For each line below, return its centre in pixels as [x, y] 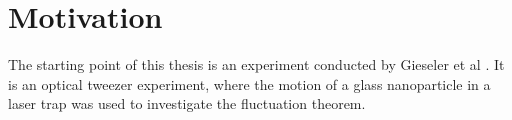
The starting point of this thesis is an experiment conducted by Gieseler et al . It [256, 64]
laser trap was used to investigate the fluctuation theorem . [187, 103]
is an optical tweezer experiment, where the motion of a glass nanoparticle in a [249, 83]
